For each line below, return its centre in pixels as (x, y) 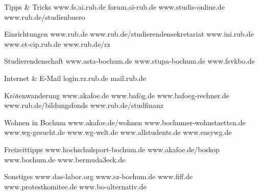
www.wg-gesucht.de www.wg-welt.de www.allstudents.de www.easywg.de (118, 132)
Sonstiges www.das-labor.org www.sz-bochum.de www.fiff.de (99, 176)
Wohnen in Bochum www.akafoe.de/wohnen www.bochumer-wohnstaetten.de (125, 122)
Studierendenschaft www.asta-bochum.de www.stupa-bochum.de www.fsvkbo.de (129, 61)
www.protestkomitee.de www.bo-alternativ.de (75, 186)
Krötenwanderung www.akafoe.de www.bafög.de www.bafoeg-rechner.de (117, 95)
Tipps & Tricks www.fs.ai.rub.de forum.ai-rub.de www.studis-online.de (114, 7)
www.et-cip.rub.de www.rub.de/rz (57, 44)
